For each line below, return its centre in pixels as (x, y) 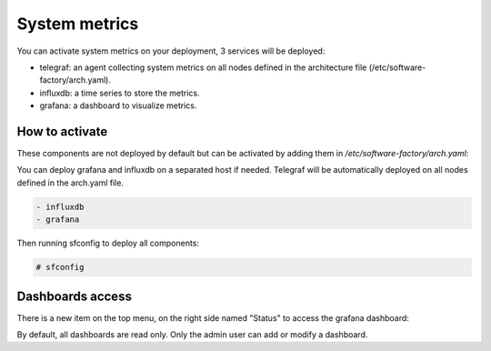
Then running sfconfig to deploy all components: (108, 243)
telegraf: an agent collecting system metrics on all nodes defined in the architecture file (203, 67)
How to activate (62, 131)
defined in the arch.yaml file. (70, 183)
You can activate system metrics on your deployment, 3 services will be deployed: (171, 51)
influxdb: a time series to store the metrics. (120, 93)
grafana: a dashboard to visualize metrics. (118, 105)
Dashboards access (74, 296)
